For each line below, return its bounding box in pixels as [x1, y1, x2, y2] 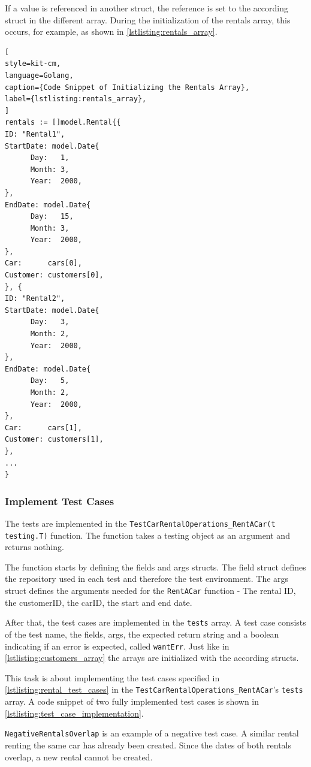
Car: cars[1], [5, 423, 82, 432]
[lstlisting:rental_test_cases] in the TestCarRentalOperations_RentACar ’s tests [5, 683, 303, 696]
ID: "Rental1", [5, 129, 65, 138]
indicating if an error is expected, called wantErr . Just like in [5, 639, 230, 652]
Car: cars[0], [5, 259, 82, 268]
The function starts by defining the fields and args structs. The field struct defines [5, 560, 306, 573]
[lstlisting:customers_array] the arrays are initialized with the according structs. [5, 651, 299, 664]
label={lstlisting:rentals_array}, [5, 95, 147, 104]
